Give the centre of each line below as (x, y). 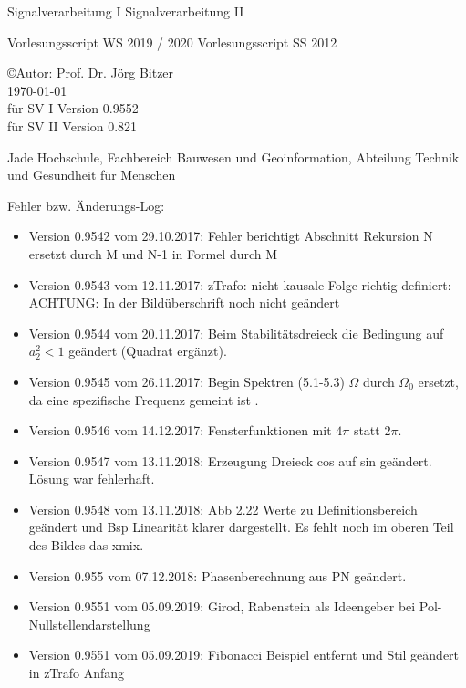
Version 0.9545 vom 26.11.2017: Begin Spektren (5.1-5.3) (186, 381)
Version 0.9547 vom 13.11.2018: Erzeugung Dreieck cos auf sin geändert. (230, 460)
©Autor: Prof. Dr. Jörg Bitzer (91, 73)
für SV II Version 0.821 (72, 125)
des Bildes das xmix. (86, 545)
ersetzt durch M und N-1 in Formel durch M (153, 253)
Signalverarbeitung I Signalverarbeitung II (126, 11)
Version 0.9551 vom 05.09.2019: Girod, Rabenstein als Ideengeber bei (222, 606)
